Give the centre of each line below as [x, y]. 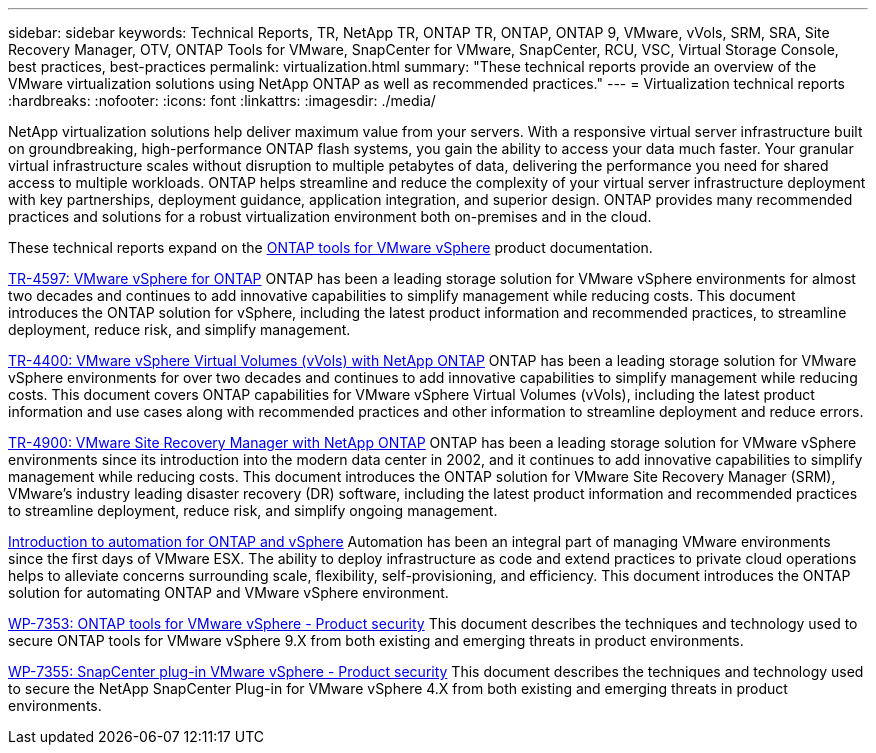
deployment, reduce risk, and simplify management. [179, 329]
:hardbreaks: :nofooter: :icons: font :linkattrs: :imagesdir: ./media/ [222, 100]
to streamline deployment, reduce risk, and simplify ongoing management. [253, 510]
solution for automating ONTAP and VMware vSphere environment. [228, 592]
